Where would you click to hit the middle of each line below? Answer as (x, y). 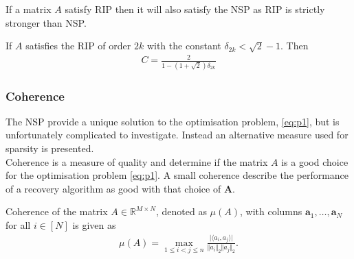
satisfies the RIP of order (78, 46)
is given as (94, 225)
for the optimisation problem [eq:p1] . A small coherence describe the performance (177, 175)
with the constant (184, 46)
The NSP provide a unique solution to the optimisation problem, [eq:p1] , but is (173, 121)
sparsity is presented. (50, 148)
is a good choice (315, 161)
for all (18, 225)
